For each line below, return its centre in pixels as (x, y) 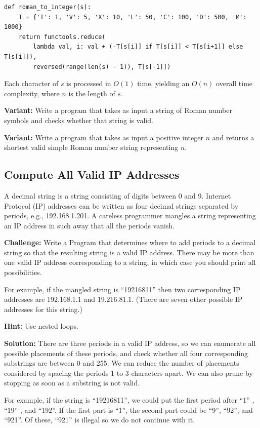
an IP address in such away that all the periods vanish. (90, 225)
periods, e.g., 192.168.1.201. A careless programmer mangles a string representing (130, 216)
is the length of (92, 93)
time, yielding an (163, 83)
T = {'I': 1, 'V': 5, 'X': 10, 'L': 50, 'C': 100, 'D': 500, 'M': (133, 17)
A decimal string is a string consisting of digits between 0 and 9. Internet (118, 195)
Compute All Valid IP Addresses (92, 174)
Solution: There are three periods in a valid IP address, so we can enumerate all (130, 343)
